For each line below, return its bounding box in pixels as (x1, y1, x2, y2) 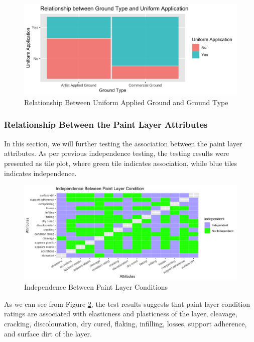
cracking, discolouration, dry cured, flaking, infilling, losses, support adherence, (4, 318, 247, 328)
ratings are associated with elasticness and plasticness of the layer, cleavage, (4, 308, 237, 319)
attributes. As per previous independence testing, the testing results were (4, 148, 229, 158)
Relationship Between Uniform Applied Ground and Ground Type (24, 97, 228, 107)
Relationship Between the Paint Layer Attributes (4, 118, 208, 131)
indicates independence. (4, 167, 77, 178)
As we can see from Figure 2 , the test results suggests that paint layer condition (4, 298, 250, 309)
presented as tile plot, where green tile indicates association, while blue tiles (4, 157, 237, 168)
